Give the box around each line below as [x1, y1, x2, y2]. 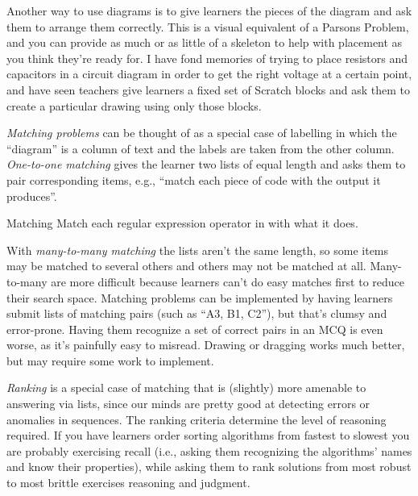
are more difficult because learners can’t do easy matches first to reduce [51, 273, 405, 290]
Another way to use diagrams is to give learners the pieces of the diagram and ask [6, 2, 412, 19]
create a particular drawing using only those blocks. [6, 97, 262, 114]
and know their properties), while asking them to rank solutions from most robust [6, 458, 412, 475]
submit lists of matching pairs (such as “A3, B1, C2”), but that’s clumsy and [6, 305, 387, 322]
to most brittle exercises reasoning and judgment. [6, 474, 250, 491]
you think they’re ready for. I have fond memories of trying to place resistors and [6, 49, 408, 66]
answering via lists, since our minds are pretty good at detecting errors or [6, 395, 370, 412]
